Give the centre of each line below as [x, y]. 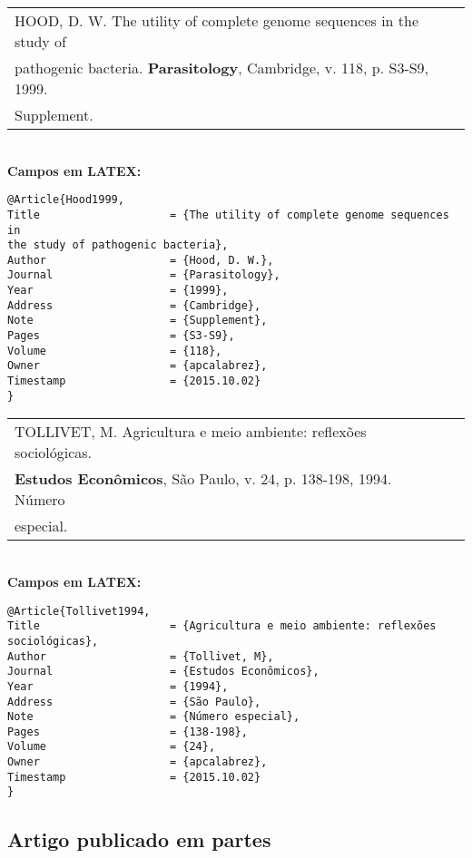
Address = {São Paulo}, [134, 702]
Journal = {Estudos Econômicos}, [163, 672]
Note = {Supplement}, [138, 321]
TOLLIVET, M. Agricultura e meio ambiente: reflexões [191, 432]
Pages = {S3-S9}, [121, 336]
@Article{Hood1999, [66, 200]
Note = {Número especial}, [154, 717]
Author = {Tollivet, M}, [141, 656]
